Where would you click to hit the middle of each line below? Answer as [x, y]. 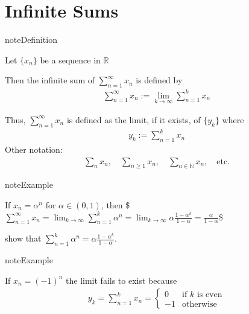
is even [210, 294]
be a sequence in [70, 59]
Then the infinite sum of [50, 80]
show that [23, 238]
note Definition [31, 40]
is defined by [159, 80]
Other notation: [34, 149]
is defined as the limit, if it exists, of [134, 119]
